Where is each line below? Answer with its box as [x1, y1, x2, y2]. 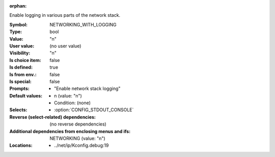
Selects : [9, 107, 28, 113]
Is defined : [9, 64, 33, 71]
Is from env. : [9, 71, 37, 77]
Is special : [9, 78, 32, 84]
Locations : [9, 142, 33, 148]
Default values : [9, 92, 43, 99]
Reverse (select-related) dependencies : [9, 114, 96, 120]
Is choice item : [9, 57, 41, 63]
